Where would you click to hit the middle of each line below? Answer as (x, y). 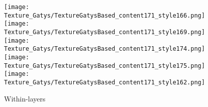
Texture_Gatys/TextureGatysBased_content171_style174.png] (105, 49)
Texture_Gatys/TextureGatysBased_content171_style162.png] (105, 82)
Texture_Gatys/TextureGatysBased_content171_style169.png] (105, 32)
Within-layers (25, 98)
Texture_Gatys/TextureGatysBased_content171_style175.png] (105, 66)
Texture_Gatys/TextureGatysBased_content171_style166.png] (105, 15)
